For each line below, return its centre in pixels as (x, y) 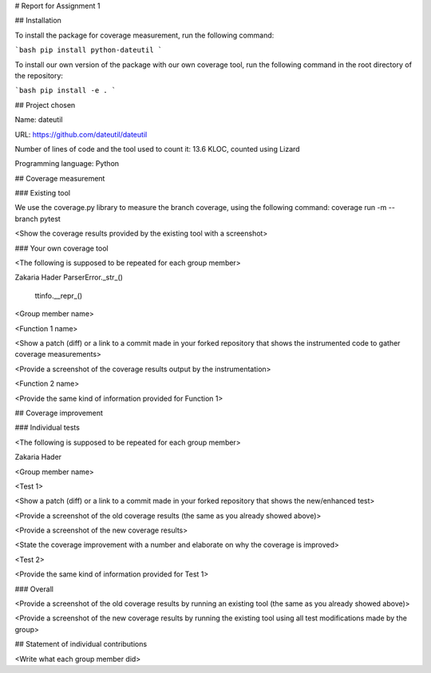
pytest (51, 219)
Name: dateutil (39, 120)
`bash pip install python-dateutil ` (89, 50)
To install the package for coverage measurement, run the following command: (144, 35)
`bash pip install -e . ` (65, 91)
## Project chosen (45, 105)
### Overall (34, 589)
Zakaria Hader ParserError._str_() (69, 277)
